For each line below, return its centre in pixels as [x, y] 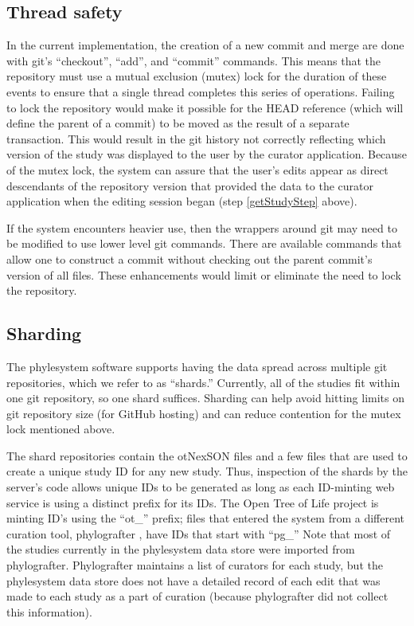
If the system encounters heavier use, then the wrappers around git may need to [202, 227]
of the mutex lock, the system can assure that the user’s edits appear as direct [197, 169]
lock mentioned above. [61, 429]
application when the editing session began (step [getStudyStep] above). [182, 201]
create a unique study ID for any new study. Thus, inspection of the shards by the [207, 471]
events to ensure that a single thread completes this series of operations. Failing [201, 91]
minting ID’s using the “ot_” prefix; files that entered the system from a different [206, 518]
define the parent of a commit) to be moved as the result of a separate [178, 123]
